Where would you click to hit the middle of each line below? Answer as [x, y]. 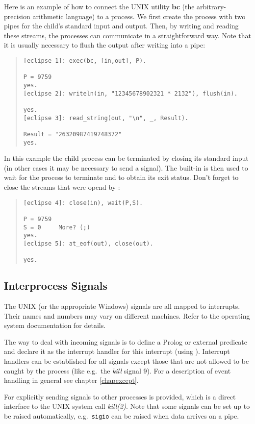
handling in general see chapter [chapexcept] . [71, 380]
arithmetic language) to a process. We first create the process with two [139, 16]
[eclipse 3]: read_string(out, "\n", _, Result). [106, 118]
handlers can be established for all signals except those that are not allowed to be [127, 361]
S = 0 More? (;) [57, 227]
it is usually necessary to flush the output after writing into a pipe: [105, 45]
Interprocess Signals [56, 286]
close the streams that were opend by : [62, 187]
